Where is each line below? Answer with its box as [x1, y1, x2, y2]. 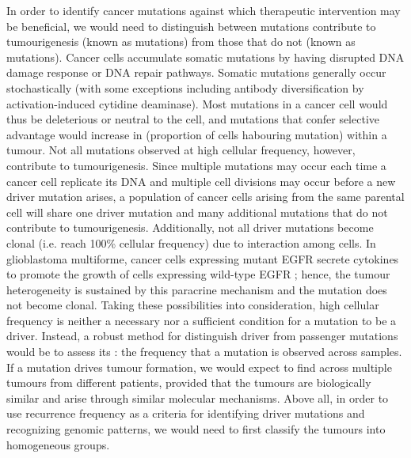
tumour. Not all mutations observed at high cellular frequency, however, [6, 142, 356, 158]
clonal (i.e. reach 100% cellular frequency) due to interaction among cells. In [6, 234, 376, 251]
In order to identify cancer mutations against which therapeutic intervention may [6, 2, 401, 18]
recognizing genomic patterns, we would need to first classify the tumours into [6, 421, 386, 437]
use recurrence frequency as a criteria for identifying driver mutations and [6, 405, 365, 422]
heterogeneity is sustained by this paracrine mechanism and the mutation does [6, 281, 387, 297]
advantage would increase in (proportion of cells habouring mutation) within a [6, 126, 387, 142]
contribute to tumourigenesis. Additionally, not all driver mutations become [6, 219, 374, 236]
